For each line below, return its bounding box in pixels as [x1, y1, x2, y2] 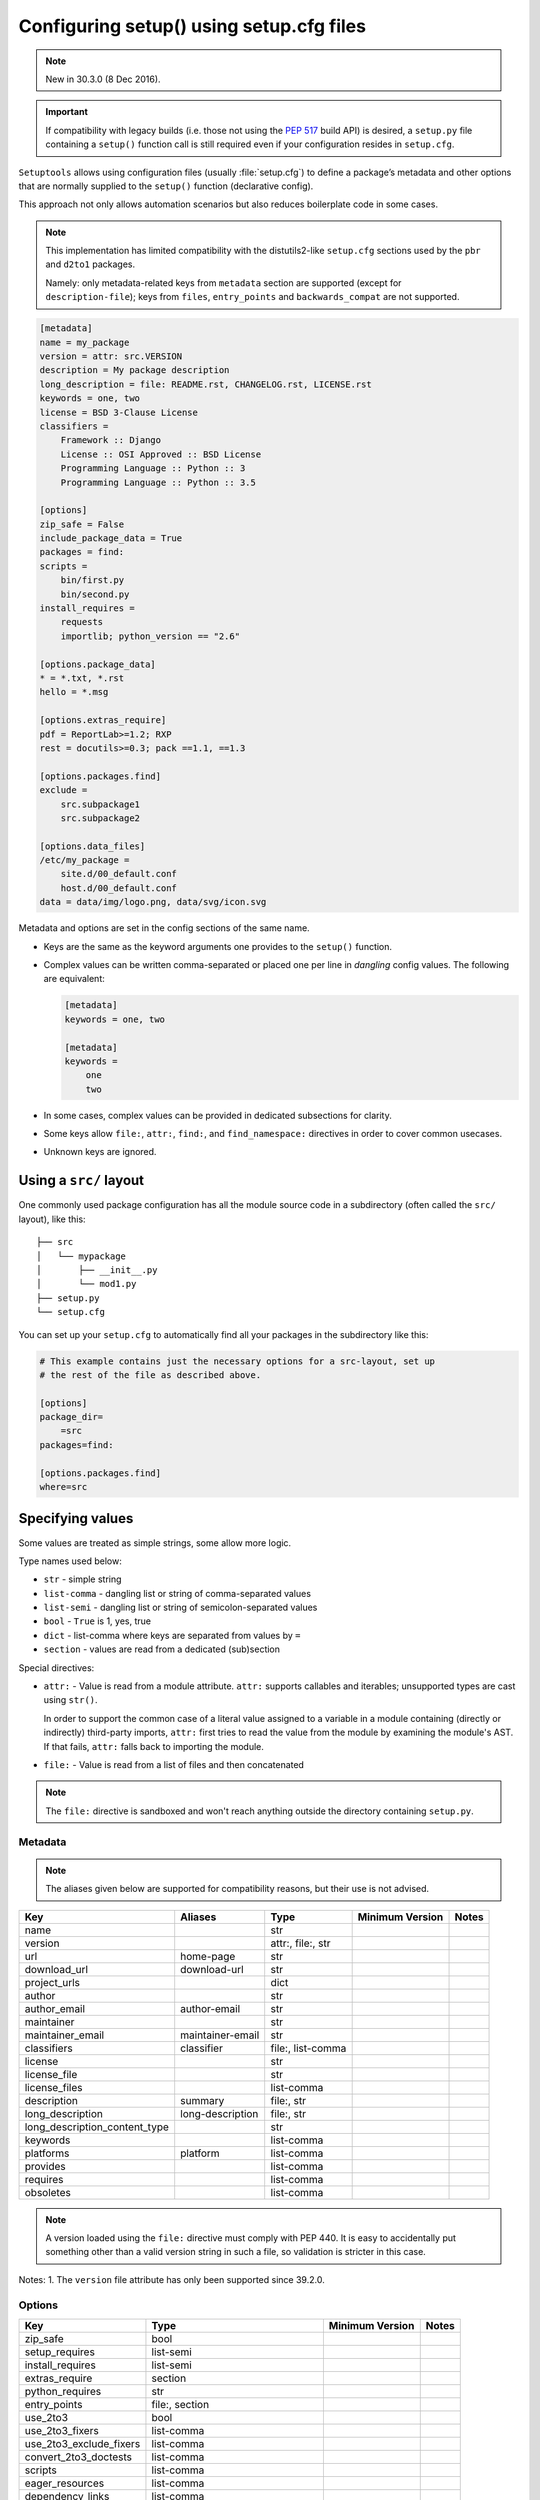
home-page [180, 1949, 236, 1963]
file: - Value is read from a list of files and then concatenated [43, 1758, 305, 1770]
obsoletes [24, 2185, 72, 2199]
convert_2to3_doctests [24, 2450, 133, 2464]
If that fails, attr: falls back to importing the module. [43, 1740, 265, 1752]
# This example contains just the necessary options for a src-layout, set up [39, 1355, 435, 1367]
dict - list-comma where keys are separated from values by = [43, 1629, 301, 1641]
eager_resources [24, 2476, 105, 2490]
